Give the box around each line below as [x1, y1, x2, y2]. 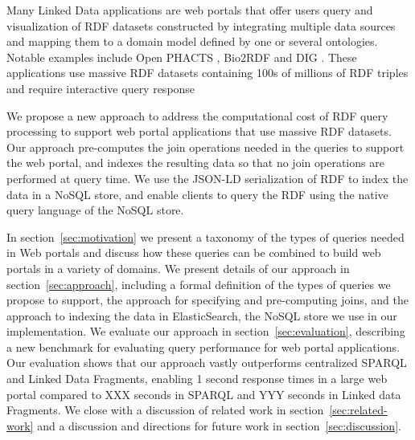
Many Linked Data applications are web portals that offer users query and [6, 2, 373, 18]
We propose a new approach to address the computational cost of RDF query [6, 107, 388, 124]
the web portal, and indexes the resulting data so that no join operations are [6, 154, 384, 171]
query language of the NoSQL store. [6, 202, 184, 218]
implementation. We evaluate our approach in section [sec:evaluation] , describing [6, 323, 405, 340]
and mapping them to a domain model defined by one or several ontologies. [6, 33, 378, 50]
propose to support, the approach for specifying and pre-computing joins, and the [6, 291, 409, 308]
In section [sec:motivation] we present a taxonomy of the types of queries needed [6, 228, 405, 245]
